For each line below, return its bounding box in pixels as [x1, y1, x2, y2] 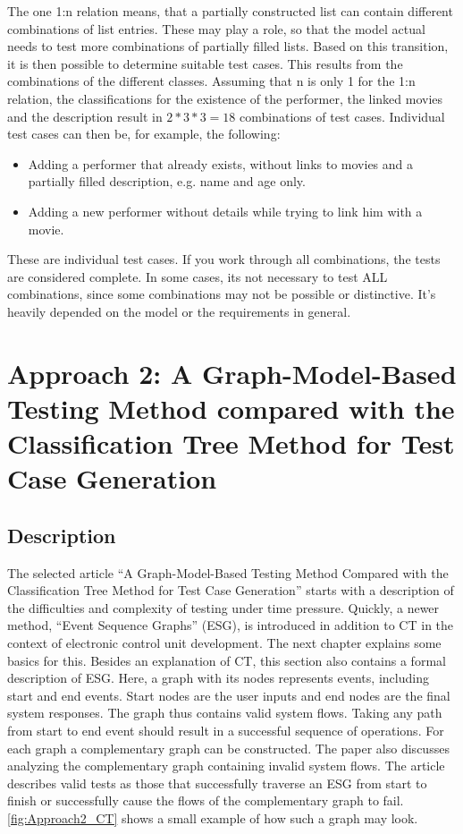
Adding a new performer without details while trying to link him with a [28, 201, 423, 220]
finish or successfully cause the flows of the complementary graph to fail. [7, 791, 404, 810]
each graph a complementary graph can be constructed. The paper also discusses [7, 738, 450, 757]
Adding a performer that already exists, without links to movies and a [28, 154, 414, 173]
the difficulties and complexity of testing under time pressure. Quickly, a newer [7, 598, 440, 617]
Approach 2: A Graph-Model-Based [7, 354, 457, 391]
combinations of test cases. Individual [239, 106, 445, 125]
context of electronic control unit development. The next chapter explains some [7, 634, 442, 652]
